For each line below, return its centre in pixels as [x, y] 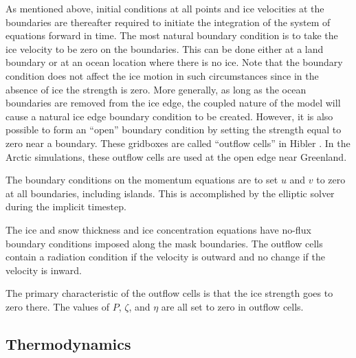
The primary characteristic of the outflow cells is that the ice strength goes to [169, 293]
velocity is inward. [44, 270]
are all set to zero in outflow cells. [232, 306]
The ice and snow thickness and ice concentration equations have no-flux [158, 229]
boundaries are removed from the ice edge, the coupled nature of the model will [173, 103]
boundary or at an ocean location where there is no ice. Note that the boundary [174, 62]
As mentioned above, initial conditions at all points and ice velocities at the [165, 8]
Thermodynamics [68, 343]
